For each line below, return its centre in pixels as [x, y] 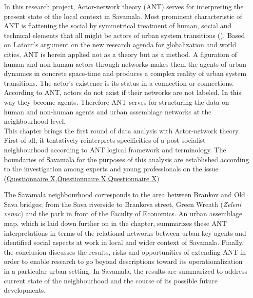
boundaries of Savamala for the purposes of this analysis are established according [126, 159]
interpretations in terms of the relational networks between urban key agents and [125, 233]
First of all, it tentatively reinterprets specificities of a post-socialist [105, 140]
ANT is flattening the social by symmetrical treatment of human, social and [118, 26]
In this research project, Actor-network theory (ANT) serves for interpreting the [124, 6]
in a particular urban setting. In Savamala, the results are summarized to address [126, 271]
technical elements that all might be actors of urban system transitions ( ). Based [125, 35]
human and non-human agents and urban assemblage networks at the [108, 111]
